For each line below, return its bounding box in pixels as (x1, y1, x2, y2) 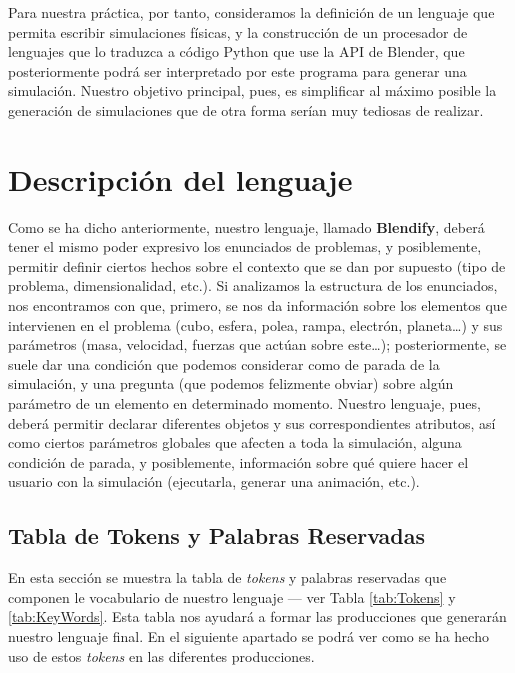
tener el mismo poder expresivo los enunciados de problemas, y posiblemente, (8, 236, 482, 257)
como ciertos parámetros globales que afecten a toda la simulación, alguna (8, 432, 462, 453)
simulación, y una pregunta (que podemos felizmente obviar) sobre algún (8, 373, 454, 394)
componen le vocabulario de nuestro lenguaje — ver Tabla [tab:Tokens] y (8, 586, 456, 607)
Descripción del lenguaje (8, 158, 353, 199)
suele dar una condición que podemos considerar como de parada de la (8, 353, 440, 374)
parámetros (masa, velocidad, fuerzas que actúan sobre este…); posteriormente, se (8, 334, 507, 355)
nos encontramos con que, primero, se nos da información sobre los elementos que (8, 295, 507, 316)
